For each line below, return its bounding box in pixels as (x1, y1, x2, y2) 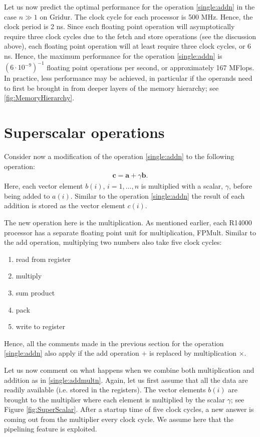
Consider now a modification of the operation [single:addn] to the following (4, 151, 234, 161)
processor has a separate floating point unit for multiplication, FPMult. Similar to (4, 227, 256, 237)
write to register (16, 321, 65, 332)
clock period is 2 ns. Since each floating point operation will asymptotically (4, 21, 235, 32)
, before (228, 181, 252, 191)
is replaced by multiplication (149, 348, 236, 358)
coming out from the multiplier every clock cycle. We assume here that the (4, 413, 233, 424)
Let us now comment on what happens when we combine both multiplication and (4, 364, 254, 375)
